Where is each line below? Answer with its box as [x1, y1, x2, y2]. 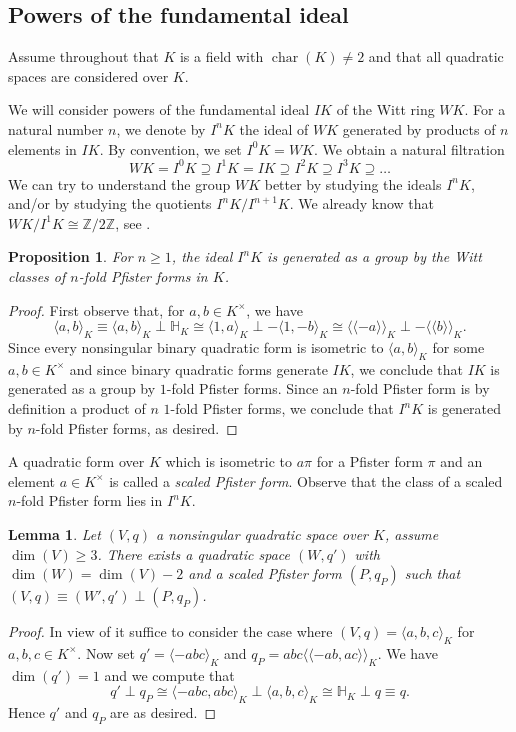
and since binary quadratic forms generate [69, 358, 328, 379]
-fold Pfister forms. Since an [166, 378, 338, 399]
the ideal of [239, 118, 309, 139]
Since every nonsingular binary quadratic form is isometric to [8, 337, 384, 358]
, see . [115, 212, 151, 233]
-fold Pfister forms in [78, 266, 208, 287]
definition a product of [8, 398, 146, 419]
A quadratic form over [8, 451, 145, 472]
